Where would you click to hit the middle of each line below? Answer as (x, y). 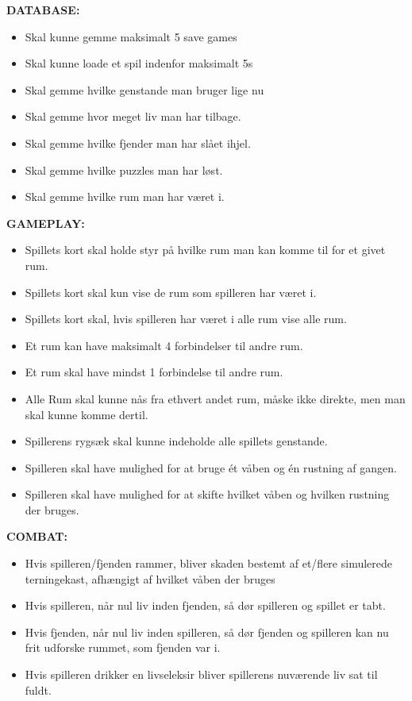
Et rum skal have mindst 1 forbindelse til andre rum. (154, 372)
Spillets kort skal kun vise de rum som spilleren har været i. (171, 292)
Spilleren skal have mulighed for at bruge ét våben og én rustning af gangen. (211, 467)
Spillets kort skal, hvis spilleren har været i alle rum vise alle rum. (186, 319)
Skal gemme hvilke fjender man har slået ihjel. (138, 143)
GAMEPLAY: (46, 223)
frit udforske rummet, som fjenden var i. (123, 647)
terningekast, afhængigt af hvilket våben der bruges (150, 578)
